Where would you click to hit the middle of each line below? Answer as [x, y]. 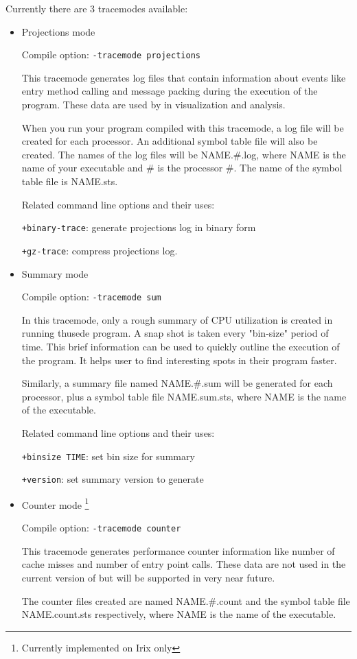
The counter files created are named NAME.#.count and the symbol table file [186, 600]
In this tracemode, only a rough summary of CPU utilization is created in [177, 319]
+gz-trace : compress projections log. [100, 250]
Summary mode [55, 273]
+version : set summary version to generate [113, 479]
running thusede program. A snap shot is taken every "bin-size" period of [175, 333]
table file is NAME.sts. [70, 181]
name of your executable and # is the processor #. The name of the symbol [182, 168]
